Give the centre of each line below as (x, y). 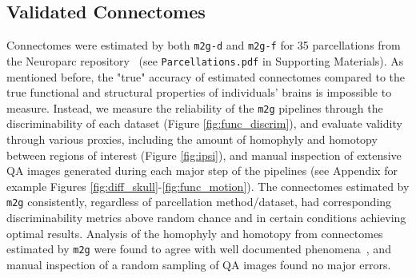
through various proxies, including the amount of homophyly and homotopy (192, 139)
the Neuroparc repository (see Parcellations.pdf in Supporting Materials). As (205, 60)
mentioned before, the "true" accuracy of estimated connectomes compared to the (206, 76)
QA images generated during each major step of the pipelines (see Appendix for (202, 171)
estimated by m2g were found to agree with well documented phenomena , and (199, 249)
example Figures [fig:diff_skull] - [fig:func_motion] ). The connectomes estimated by (208, 186)
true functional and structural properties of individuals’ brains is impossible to (199, 92)
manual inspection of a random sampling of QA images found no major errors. (199, 264)
